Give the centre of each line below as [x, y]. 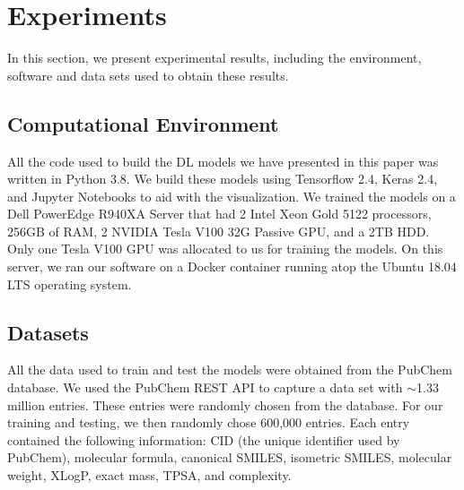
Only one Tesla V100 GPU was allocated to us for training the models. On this [225, 249]
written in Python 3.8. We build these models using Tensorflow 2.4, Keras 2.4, [223, 179]
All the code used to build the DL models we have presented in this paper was [223, 161]
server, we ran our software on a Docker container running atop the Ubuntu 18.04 [232, 266]
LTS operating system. [70, 284]
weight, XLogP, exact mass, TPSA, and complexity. [149, 475]
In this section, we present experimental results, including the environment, [214, 58]
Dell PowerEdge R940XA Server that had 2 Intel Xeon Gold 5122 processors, [219, 214]
